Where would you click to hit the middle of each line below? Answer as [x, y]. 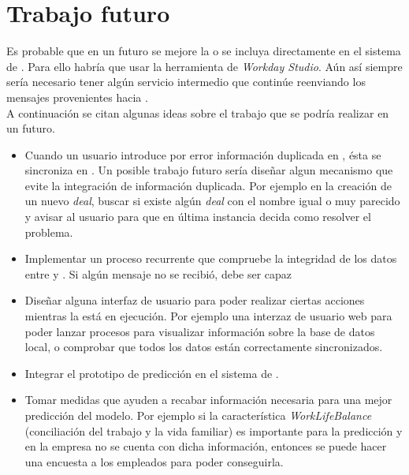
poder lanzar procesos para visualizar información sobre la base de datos [200, 331]
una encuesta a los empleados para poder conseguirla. [154, 461]
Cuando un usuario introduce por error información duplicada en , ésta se [203, 154]
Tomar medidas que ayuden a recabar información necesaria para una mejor [208, 400]
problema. [49, 232]
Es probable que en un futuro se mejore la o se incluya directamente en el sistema [204, 51]
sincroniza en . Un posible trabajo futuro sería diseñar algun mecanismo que [209, 170]
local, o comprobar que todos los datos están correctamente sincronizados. [204, 347]
